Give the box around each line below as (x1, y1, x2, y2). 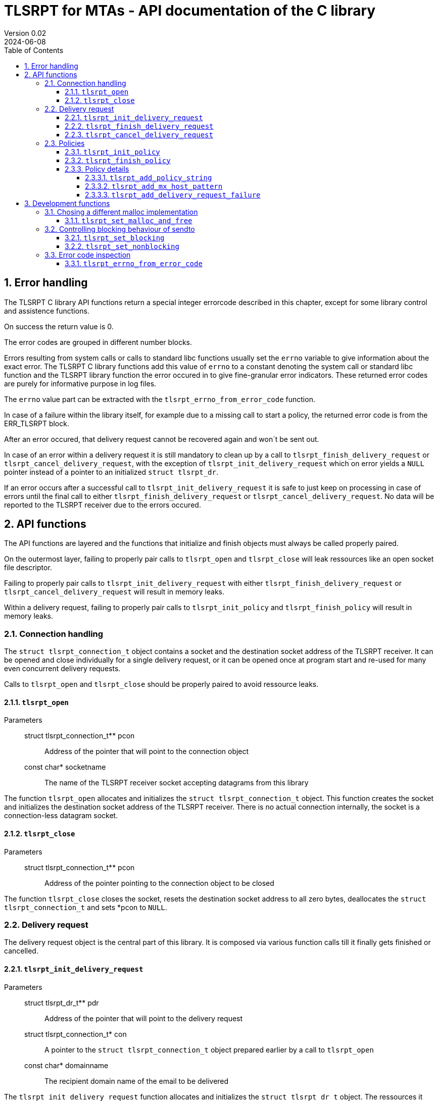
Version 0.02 (4, 28, 46, 37)
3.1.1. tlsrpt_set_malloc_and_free (65, 216, 192, 225)
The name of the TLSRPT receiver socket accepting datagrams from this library (44, 778, 309, 787)
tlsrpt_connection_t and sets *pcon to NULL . (4, 903, 167, 912)
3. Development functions (24, 198, 110, 208)
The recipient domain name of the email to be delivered (44, 1076, 229, 1085)
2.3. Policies (44, 138, 85, 147)
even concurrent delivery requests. (4, 664, 121, 673)
